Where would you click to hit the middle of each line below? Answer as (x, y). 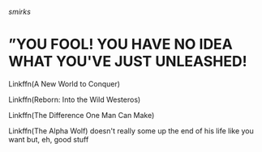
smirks (19, 12)
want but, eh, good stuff (49, 139)
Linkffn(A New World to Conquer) (64, 83)
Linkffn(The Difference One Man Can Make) (82, 115)
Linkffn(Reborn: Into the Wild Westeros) (75, 99)
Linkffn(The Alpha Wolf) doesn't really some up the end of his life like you (131, 131)
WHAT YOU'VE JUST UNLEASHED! (128, 62)
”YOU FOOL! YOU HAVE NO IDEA (121, 44)
